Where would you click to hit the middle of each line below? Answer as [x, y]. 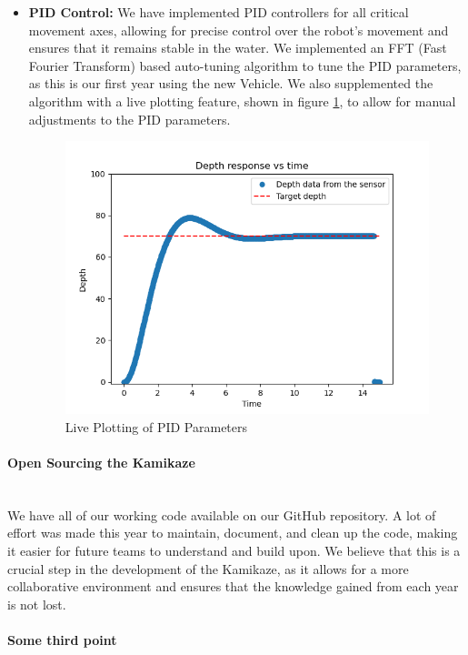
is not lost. [37, 604]
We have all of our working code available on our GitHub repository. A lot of [222, 514]
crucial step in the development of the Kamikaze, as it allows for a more [208, 568]
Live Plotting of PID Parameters [156, 426]
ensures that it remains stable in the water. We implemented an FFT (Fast [238, 48]
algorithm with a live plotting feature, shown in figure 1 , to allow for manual [242, 101]
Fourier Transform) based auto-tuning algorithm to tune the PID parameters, [245, 65]
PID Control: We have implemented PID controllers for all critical [219, 12]
